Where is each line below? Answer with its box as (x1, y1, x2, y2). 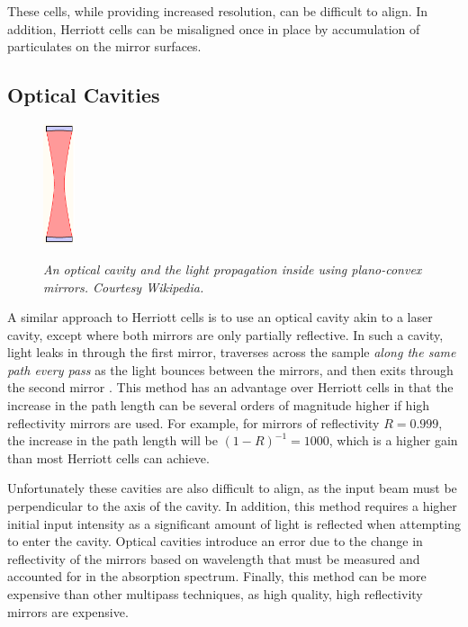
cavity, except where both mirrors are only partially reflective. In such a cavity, (7, 325, 444, 344)
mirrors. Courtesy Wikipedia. (43, 277, 204, 296)
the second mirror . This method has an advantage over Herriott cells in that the (7, 378, 454, 397)
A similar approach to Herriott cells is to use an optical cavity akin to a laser (7, 308, 433, 327)
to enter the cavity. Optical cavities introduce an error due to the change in (7, 532, 423, 551)
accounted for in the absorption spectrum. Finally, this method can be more (7, 567, 427, 586)
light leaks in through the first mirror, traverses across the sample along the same (7, 343, 456, 362)
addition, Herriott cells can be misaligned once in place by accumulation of (7, 19, 420, 38)
